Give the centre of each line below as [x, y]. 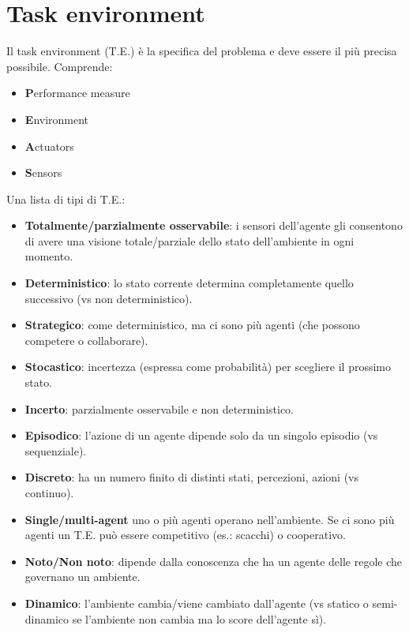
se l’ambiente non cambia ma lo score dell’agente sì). [199, 618]
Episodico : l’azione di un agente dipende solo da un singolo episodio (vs [201, 435]
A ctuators [49, 146]
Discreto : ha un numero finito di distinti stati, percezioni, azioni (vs [192, 477]
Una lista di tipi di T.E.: [66, 199]
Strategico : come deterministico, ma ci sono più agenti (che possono [192, 325]
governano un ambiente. [83, 577]
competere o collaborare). [86, 340]
